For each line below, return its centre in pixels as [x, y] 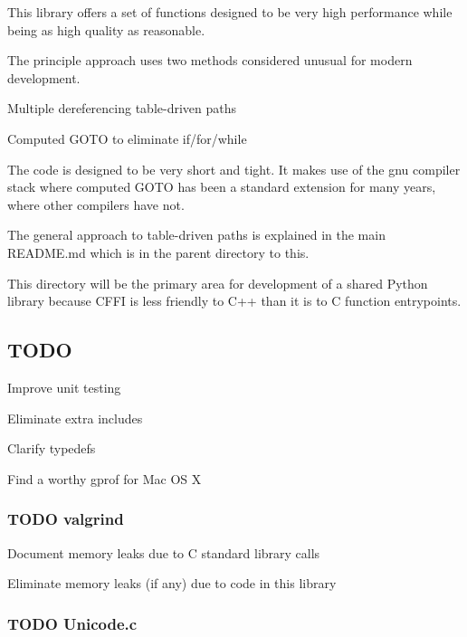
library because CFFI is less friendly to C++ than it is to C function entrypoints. [234, 301]
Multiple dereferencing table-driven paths [122, 108]
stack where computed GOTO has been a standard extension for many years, [222, 187]
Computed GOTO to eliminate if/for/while [127, 138]
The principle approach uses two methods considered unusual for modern [210, 60]
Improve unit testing [64, 387]
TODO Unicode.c [72, 623]
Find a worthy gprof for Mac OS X [105, 478]
